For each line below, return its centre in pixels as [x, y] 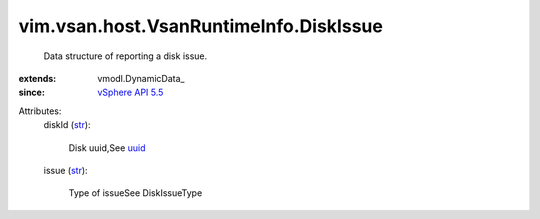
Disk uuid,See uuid [107, 147]
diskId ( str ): [67, 125]
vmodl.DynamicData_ [141, 78]
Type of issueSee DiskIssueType [135, 193]
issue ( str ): [66, 170]
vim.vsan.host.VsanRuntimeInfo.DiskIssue [201, 26]
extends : [37, 78]
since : [31, 92]
